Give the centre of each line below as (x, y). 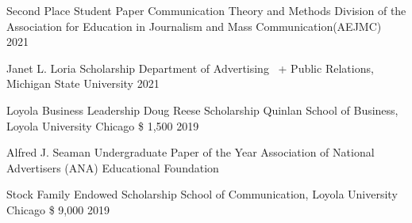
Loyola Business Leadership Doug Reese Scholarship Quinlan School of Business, (202, 110)
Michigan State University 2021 (83, 83)
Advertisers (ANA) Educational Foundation (113, 167)
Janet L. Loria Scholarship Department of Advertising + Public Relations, (190, 68)
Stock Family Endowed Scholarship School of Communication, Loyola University (202, 194)
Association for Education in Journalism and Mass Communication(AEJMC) (194, 26)
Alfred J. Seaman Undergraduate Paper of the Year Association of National (191, 152)
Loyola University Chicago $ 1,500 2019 (103, 125)
